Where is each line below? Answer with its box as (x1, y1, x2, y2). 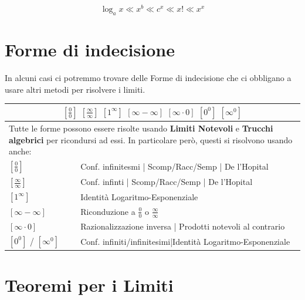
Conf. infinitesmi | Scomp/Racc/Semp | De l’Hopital (80, 160, 269, 173)
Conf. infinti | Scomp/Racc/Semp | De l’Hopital (80, 176, 253, 188)
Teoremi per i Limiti (5, 273, 174, 297)
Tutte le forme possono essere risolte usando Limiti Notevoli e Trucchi (9, 122, 273, 134)
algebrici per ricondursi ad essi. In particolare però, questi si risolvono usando (9, 133, 293, 146)
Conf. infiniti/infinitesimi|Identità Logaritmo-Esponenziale (80, 235, 290, 247)
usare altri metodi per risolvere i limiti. (5, 83, 145, 95)
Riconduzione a (80, 205, 135, 217)
